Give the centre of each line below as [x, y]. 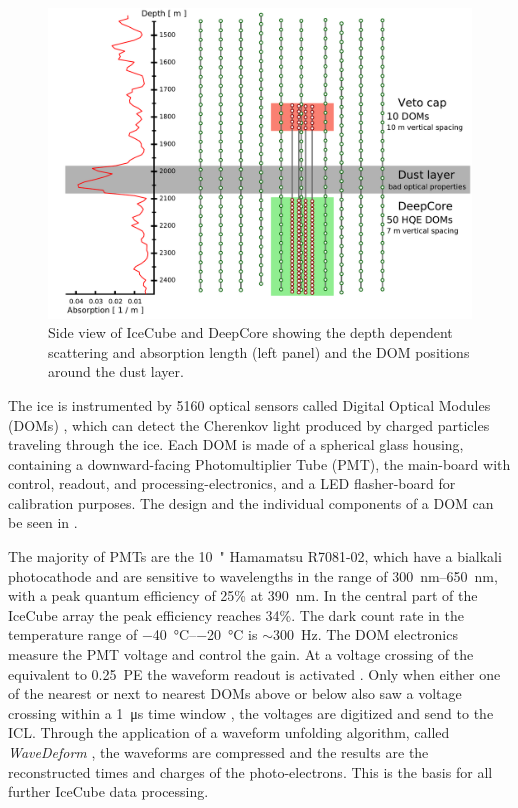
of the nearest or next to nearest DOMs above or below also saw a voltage [235, 693]
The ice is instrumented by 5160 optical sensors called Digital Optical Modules [249, 404]
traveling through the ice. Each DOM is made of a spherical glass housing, [236, 444]
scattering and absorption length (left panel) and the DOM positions [259, 351]
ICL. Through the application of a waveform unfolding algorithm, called [229, 732]
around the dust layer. [116, 371]
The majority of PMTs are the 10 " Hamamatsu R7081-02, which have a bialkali [255, 556]
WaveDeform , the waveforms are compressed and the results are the [218, 752]
